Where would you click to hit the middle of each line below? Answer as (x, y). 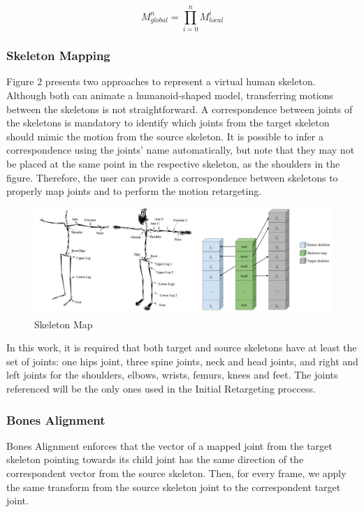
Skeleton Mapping (58, 56)
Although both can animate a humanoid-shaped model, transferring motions (170, 95)
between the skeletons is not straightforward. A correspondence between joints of (180, 109)
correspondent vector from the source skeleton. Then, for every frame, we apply (176, 473)
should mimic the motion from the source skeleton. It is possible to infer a (165, 136)
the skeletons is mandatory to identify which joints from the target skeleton (168, 123)
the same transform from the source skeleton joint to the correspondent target (174, 487)
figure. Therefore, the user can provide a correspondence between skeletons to (172, 177)
